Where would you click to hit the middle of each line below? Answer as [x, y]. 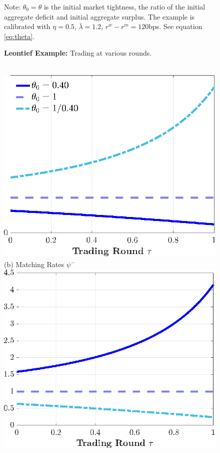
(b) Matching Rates [34, 264]
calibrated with [27, 26]
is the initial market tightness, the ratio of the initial [124, 7]
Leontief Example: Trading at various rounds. [78, 53]
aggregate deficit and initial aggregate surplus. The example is [99, 16]
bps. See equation [175, 26]
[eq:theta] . [19, 36]
